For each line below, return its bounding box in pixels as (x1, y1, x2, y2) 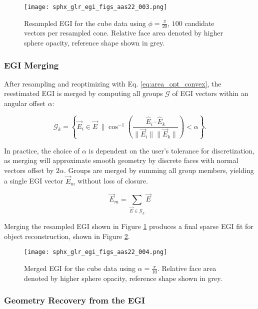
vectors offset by (4, 164, 54, 175)
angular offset (4, 98, 45, 108)
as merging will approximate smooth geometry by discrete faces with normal (4, 155, 238, 165)
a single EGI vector (4, 175, 63, 186)
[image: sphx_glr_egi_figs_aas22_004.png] (24, 248, 167, 256)
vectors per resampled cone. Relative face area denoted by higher (24, 27, 223, 38)
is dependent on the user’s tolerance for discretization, (88, 145, 255, 155)
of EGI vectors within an (172, 88, 248, 98)
